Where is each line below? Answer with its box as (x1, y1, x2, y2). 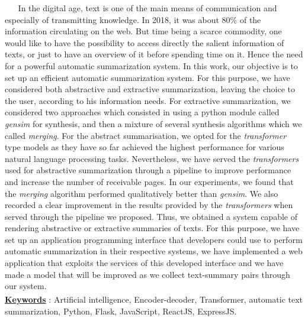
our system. (5, 280, 47, 292)
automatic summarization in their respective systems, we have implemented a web (5, 245, 303, 257)
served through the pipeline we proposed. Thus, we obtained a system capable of (5, 210, 297, 222)
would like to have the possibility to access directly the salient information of (5, 36, 284, 48)
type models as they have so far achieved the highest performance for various (5, 141, 284, 153)
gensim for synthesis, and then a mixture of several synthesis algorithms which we (5, 117, 302, 129)
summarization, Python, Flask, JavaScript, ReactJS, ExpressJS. (5, 304, 237, 317)
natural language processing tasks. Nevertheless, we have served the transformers (5, 152, 299, 164)
